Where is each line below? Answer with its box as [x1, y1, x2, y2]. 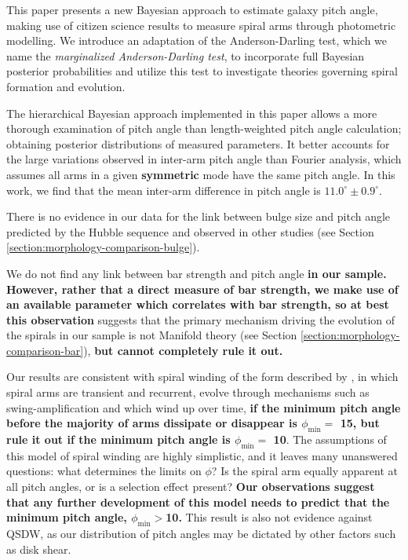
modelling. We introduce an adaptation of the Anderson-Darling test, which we [6, 32, 388, 49]
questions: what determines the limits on [6, 463, 202, 479]
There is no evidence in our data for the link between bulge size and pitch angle [6, 208, 391, 225]
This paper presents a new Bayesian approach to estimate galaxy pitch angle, [6, 2, 378, 17]
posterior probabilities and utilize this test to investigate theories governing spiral [6, 63, 398, 79]
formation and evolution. [6, 78, 126, 94]
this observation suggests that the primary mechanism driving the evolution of [6, 311, 395, 328]
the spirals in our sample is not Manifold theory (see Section [6, 327, 297, 343]
